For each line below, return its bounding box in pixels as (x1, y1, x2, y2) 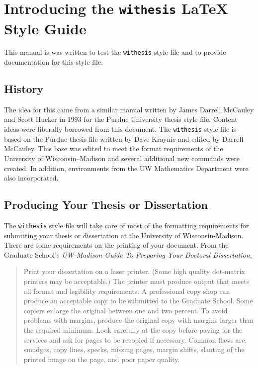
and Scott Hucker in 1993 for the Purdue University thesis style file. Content (4, 114, 238, 124)
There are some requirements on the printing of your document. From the (4, 240, 229, 250)
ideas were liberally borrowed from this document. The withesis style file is (4, 124, 237, 134)
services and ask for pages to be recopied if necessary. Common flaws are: (23, 334, 247, 345)
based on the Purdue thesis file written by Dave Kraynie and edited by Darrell (4, 133, 244, 144)
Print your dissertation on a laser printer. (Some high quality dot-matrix (23, 266, 245, 276)
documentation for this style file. (4, 57, 103, 67)
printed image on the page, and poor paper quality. (23, 354, 180, 364)
